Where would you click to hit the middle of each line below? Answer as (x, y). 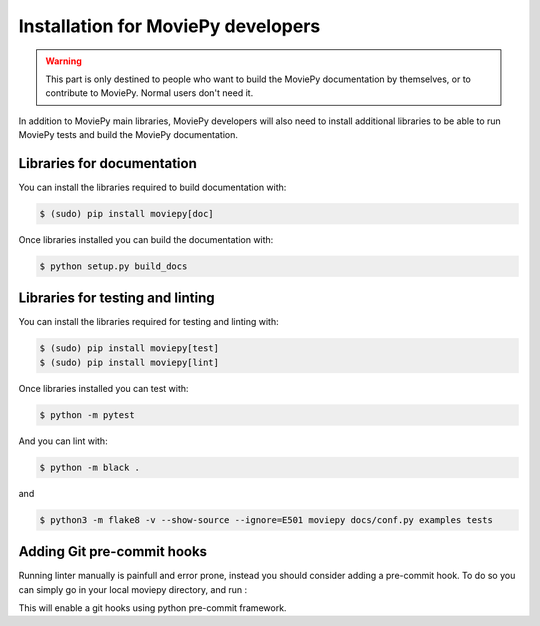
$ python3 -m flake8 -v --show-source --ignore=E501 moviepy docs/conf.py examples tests (266, 519)
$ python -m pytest (87, 414)
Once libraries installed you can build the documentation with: (146, 239)
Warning (63, 61)
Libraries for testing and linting (116, 298)
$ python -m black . (89, 467)
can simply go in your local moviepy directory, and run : (133, 589)
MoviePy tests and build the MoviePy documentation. (128, 135)
